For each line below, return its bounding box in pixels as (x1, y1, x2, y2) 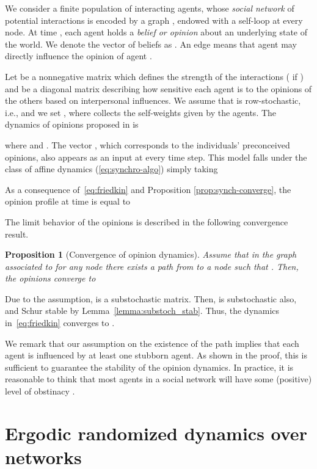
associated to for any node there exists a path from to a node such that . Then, (5, 260, 299, 272)
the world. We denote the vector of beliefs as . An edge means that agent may (5, 37, 297, 50)
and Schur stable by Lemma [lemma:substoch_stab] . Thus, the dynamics (5, 304, 280, 317)
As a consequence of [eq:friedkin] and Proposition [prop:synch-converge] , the (5, 183, 291, 195)
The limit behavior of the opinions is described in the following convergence (5, 215, 288, 228)
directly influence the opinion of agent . (5, 49, 152, 62)
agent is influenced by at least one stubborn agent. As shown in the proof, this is (5, 349, 307, 362)
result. (5, 227, 29, 240)
